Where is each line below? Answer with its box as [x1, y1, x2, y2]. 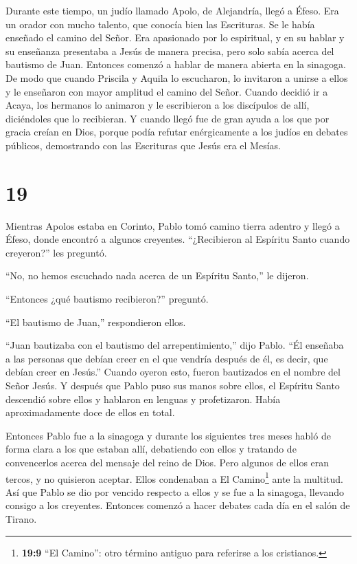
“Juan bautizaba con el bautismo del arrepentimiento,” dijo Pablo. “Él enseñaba [5, 338, 344, 352]
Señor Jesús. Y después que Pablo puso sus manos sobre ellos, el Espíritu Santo [5, 378, 340, 392]
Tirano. [5, 512, 37, 525]
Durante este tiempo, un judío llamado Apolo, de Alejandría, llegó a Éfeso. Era [5, 3, 339, 17]
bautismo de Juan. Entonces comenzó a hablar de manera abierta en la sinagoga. [5, 57, 346, 72]
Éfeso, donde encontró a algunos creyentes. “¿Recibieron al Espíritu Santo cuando [5, 232, 350, 246]
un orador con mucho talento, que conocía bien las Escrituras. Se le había [5, 17, 315, 31]
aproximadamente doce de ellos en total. [5, 405, 175, 420]
